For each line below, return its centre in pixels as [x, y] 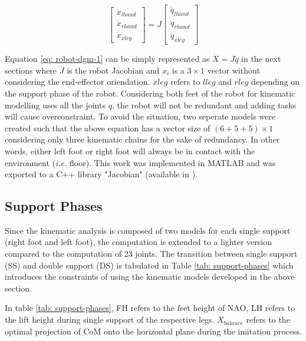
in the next [261, 59]
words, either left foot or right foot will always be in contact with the [130, 150]
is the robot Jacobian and [113, 70]
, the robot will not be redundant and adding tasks [204, 105]
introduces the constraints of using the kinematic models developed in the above [150, 277]
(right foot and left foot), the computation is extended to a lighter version [138, 242]
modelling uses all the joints [55, 105]
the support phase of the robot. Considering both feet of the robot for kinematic [150, 93]
